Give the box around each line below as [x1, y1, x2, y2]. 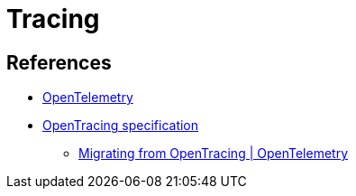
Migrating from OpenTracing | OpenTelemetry [78, 145, 349, 162]
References [6, 51, 112, 74]
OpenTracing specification [42, 117, 199, 134]
